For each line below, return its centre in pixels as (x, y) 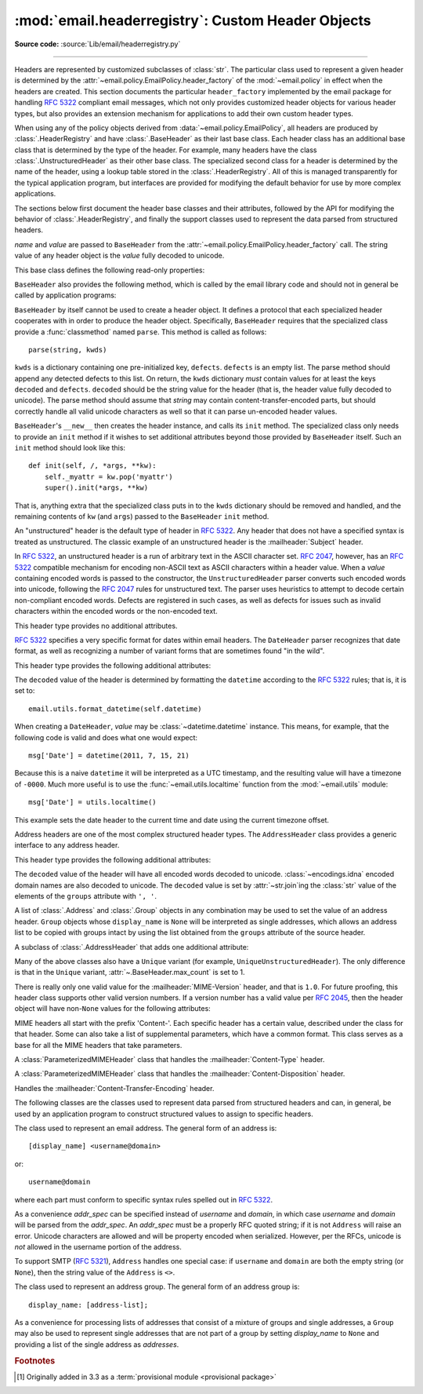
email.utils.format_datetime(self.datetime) (116, 709)
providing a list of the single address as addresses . (97, 1344)
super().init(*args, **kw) (96, 488)
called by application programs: (65, 295)
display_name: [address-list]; (89, 1305)
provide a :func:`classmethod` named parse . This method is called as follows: (141, 332)
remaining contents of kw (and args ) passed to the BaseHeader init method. (142, 516)
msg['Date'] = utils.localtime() (92, 802)
